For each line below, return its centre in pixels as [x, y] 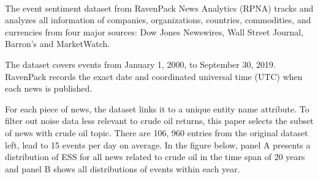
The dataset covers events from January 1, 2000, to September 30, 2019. [140, 64]
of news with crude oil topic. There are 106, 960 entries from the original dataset [157, 132]
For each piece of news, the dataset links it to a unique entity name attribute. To [157, 108]
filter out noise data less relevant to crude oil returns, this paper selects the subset [159, 121]
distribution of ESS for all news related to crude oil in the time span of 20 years [155, 157]
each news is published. [49, 88]
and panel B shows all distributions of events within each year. [123, 168]
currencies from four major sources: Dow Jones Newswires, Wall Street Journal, [154, 31]
